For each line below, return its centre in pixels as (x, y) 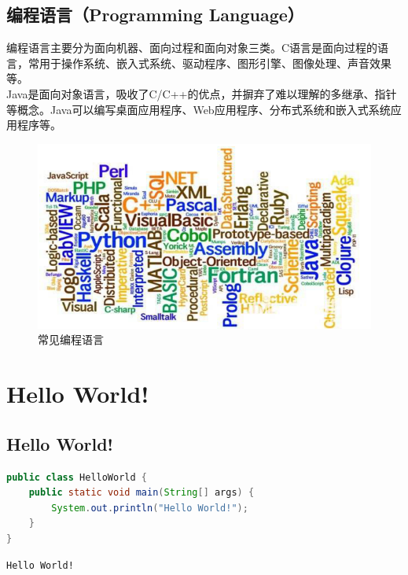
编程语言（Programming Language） (155, 15)
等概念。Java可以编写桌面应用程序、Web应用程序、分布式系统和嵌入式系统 (198, 109)
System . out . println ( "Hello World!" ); (150, 508)
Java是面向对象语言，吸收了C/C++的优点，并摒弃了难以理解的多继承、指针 (202, 93)
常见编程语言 (71, 339)
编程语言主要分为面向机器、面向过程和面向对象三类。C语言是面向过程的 (192, 48)
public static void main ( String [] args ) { (142, 493)
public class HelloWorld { (77, 477)
